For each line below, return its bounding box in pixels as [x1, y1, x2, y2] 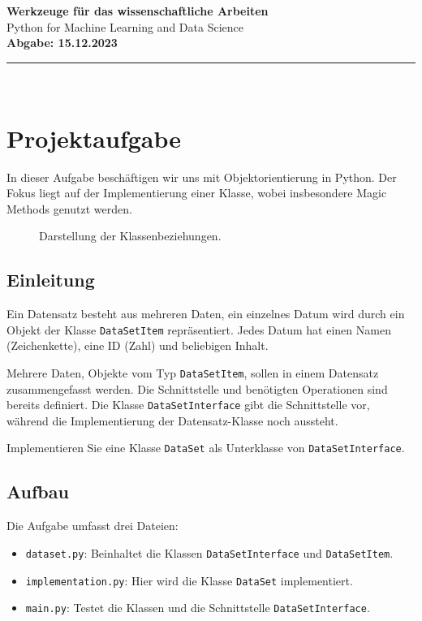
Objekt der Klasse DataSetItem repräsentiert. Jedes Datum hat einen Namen [6, 321, 391, 338]
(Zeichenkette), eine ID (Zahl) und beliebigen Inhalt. [6, 337, 269, 354]
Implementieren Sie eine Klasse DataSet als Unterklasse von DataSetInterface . [6, 439, 405, 456]
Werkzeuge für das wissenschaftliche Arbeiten [6, 2, 269, 19]
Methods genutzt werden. [6, 200, 132, 217]
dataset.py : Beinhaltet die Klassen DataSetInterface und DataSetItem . [25, 544, 394, 561]
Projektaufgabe [6, 121, 182, 154]
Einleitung [6, 267, 95, 292]
